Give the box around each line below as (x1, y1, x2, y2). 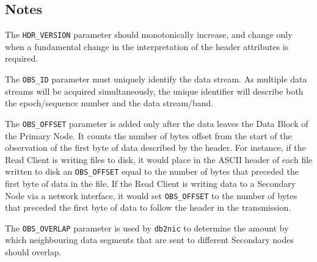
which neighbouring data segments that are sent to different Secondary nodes (5, 233, 294, 246)
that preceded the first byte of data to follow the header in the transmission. (5, 201, 291, 214)
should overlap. (5, 246, 62, 258)
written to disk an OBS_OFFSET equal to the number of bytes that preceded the (5, 165, 299, 178)
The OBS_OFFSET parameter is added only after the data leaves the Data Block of (5, 117, 308, 129)
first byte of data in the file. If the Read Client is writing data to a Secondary (5, 176, 296, 189)
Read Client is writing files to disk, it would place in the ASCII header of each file (5, 153, 313, 166)
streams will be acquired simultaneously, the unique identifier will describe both (5, 84, 304, 97)
